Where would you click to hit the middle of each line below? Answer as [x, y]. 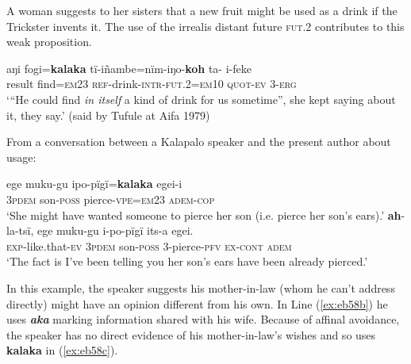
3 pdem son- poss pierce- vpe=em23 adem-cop [111, 199]
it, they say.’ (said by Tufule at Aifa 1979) [108, 115]
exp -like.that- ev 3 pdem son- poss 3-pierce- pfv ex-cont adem [149, 245]
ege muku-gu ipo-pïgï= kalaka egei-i [94, 184]
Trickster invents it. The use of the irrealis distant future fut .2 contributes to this [205, 26]
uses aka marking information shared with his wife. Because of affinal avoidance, [203, 319]
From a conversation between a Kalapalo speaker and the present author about [199, 142]
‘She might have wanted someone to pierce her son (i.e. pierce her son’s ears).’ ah [204, 215]
